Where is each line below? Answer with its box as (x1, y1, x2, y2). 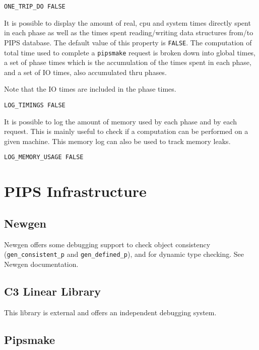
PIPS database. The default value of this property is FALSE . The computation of (4, 37, 252, 47)
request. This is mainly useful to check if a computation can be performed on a (4, 126, 248, 136)
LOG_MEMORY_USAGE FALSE (4, 154, 84, 161)
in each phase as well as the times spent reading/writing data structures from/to (4, 27, 253, 38)
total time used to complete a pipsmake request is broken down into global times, (4, 47, 256, 57)
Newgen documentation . (4, 258, 79, 269)
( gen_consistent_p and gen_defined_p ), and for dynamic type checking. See (4, 249, 244, 259)
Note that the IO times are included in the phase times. (4, 84, 176, 94)
